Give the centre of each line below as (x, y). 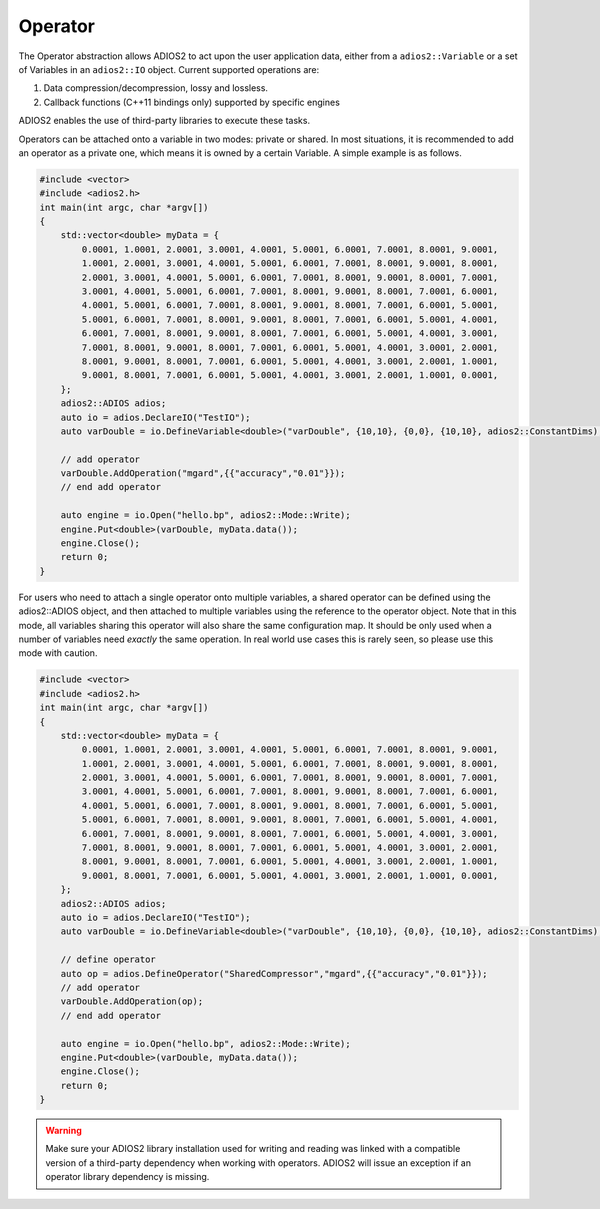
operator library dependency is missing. (127, 1177)
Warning (63, 1131)
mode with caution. (58, 653)
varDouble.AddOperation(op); (132, 1001)
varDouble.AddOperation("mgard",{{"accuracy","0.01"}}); (203, 473)
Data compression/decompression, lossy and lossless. (156, 88)
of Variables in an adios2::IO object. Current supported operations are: (169, 69)
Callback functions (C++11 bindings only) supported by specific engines (191, 102)
